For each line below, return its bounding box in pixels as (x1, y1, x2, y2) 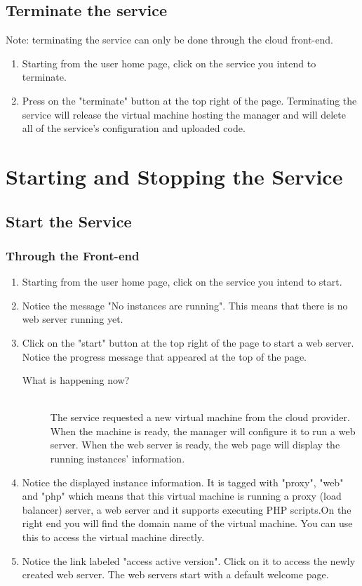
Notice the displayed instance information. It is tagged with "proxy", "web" (22, 474, 344, 489)
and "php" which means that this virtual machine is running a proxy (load (22, 488, 342, 503)
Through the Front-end (6, 246, 140, 264)
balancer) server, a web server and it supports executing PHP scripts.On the (22, 502, 351, 517)
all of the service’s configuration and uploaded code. (22, 121, 246, 135)
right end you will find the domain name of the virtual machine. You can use (22, 516, 353, 531)
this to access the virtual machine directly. (22, 530, 205, 545)
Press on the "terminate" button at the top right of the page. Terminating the (22, 93, 357, 107)
